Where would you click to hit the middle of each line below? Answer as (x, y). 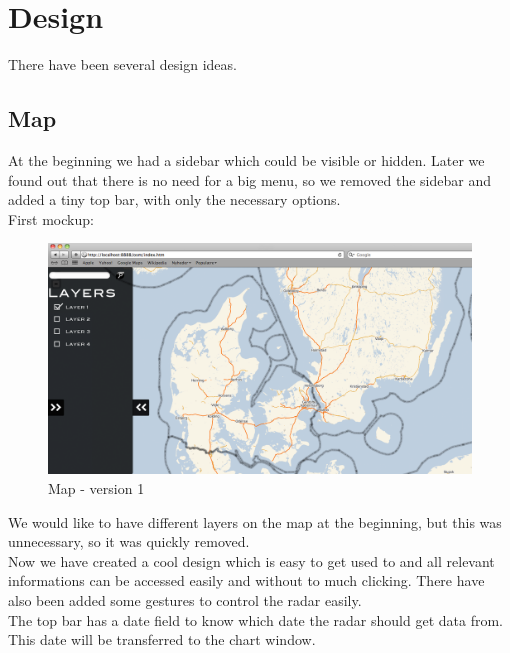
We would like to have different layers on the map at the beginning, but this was (255, 521)
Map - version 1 (96, 487)
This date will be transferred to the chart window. (162, 639)
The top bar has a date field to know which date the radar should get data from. (255, 619)
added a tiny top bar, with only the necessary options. (174, 199)
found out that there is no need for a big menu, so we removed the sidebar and (249, 179)
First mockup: (51, 218)
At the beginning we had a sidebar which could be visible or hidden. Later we (246, 159)
